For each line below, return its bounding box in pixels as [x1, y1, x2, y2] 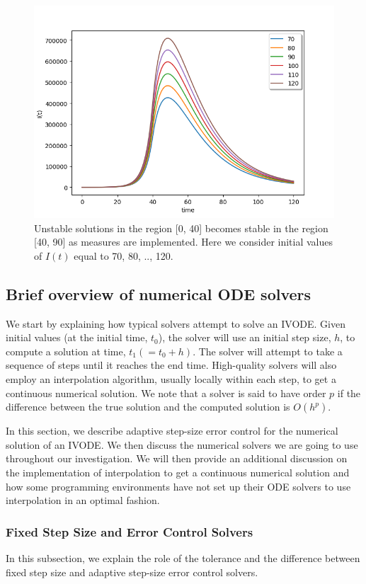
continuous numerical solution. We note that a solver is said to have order [6, 385, 326, 400]
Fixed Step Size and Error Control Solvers [6, 522, 253, 540]
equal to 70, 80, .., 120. [74, 248, 173, 263]
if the [337, 385, 361, 400]
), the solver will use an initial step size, [158, 330, 331, 345]
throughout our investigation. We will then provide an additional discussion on [6, 451, 348, 466]
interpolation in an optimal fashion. [6, 493, 160, 508]
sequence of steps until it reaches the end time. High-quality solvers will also [6, 357, 337, 372]
